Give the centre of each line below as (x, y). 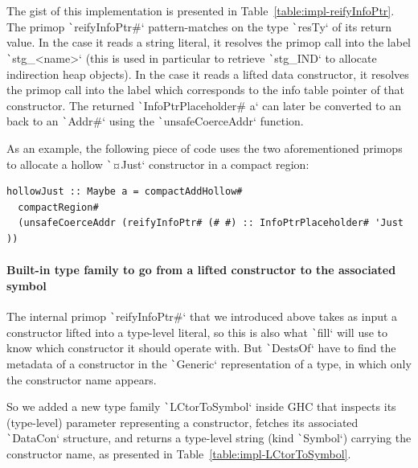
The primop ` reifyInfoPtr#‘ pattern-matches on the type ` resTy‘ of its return (199, 26)
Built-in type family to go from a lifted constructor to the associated (201, 270)
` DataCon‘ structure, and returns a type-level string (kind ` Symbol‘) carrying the (209, 438)
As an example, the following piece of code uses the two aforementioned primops (205, 148)
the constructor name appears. (82, 379)
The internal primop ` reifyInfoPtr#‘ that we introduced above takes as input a (202, 316)
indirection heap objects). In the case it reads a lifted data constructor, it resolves (208, 74)
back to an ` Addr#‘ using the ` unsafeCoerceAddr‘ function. (155, 121)
